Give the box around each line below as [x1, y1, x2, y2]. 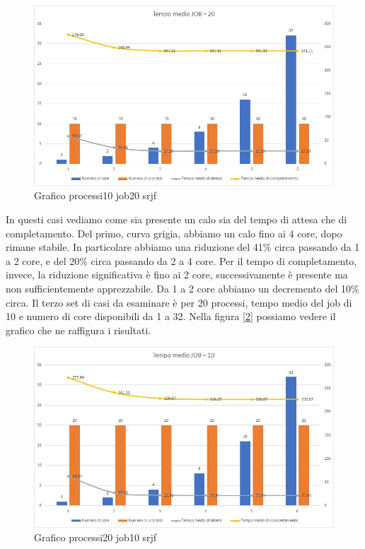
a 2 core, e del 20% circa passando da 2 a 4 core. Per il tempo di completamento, [6, 253, 357, 268]
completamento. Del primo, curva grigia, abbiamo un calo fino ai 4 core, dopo [6, 225, 342, 240]
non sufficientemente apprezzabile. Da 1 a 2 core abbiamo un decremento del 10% [6, 281, 359, 295]
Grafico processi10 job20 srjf [34, 188, 157, 203]
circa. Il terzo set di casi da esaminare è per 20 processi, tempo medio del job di [6, 295, 352, 309]
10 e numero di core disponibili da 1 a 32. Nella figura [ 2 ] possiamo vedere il [6, 309, 336, 324]
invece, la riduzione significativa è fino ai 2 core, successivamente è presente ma [6, 267, 348, 282]
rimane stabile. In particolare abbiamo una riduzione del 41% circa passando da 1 [6, 240, 360, 254]
